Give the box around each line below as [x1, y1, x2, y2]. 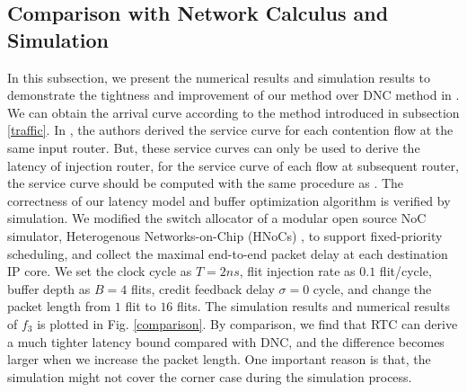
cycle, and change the [313, 279, 432, 298]
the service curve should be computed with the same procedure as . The [7, 174, 404, 192]
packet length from [7, 297, 111, 316]
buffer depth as [7, 279, 91, 298]
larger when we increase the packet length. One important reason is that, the [7, 350, 431, 369]
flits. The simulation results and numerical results [177, 297, 450, 316]
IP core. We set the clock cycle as [7, 262, 192, 281]
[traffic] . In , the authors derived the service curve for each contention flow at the [7, 120, 454, 139]
